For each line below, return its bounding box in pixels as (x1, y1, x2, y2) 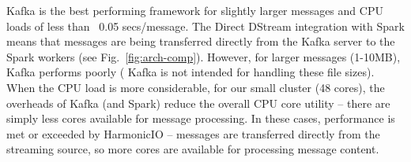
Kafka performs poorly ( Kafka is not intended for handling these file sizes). (6, 64, 375, 80)
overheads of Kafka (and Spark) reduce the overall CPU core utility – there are (6, 94, 390, 111)
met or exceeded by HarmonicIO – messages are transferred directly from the (6, 125, 380, 142)
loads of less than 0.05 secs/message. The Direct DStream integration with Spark (6, 17, 405, 34)
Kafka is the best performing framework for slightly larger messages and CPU (6, 2, 383, 18)
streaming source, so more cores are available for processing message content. (6, 141, 379, 157)
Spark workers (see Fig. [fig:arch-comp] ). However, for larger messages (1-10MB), (6, 48, 401, 64)
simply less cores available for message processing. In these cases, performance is (6, 110, 395, 127)
